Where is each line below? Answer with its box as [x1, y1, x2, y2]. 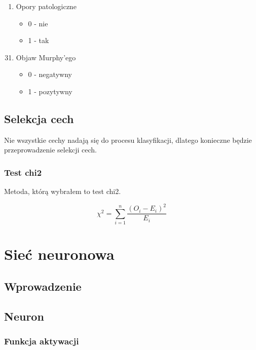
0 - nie [28, 18, 48, 28]
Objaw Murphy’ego [16, 52, 76, 62]
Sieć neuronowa [4, 244, 115, 264]
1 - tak [28, 35, 49, 46]
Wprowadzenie [4, 278, 82, 294]
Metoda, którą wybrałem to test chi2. [4, 186, 121, 197]
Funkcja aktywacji [4, 334, 79, 347]
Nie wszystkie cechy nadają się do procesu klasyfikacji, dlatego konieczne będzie [4, 134, 252, 145]
